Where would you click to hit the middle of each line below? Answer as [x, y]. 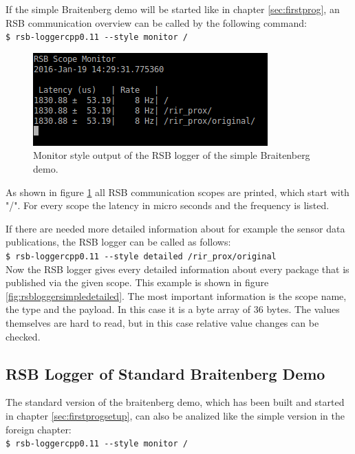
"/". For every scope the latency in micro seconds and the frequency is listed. [168, 205]
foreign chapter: [39, 429]
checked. [23, 336]
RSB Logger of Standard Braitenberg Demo [165, 373]
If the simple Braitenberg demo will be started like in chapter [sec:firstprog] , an [173, 9]
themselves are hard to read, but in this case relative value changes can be [162, 323]
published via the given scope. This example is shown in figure [137, 282]
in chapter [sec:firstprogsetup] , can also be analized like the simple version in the [175, 416]
